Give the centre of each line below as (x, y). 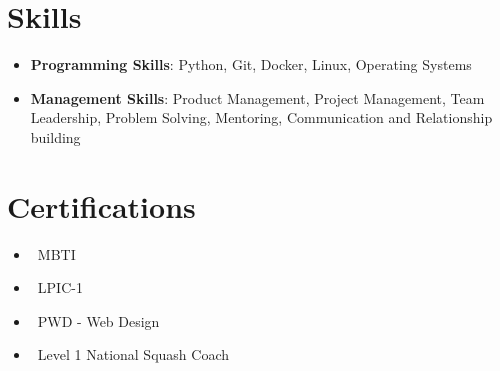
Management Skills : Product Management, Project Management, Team (257, 97)
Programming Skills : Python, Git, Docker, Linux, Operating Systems (251, 64)
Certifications (101, 205)
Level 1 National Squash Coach (133, 354)
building (55, 136)
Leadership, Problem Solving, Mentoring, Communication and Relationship (261, 117)
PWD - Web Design (98, 320)
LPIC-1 (60, 287)
